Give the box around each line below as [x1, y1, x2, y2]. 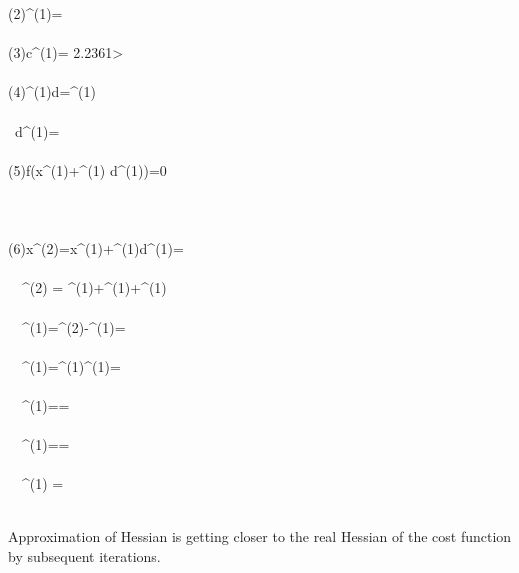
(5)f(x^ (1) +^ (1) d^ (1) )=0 [8, 159, 167, 180]
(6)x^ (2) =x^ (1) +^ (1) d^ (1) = [8, 238, 184, 259]
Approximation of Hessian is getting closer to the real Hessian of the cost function [8, 526, 512, 547]
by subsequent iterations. [8, 546, 161, 567]
